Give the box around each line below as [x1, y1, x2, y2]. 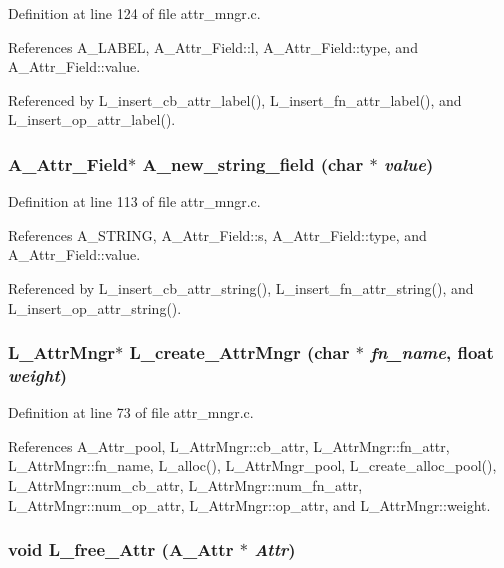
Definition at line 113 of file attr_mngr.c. [8, 191, 261, 212]
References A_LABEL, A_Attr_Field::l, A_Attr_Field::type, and [8, 36, 418, 57]
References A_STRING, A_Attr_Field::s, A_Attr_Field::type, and [8, 224, 427, 245]
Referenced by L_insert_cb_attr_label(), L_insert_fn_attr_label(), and [8, 89, 462, 110]
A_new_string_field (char [142, 151, 364, 176]
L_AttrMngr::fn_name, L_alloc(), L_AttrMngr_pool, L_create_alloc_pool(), [8, 455, 497, 476]
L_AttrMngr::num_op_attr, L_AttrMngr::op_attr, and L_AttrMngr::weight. [8, 494, 491, 515]
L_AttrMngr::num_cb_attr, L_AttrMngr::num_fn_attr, [8, 475, 363, 496]
